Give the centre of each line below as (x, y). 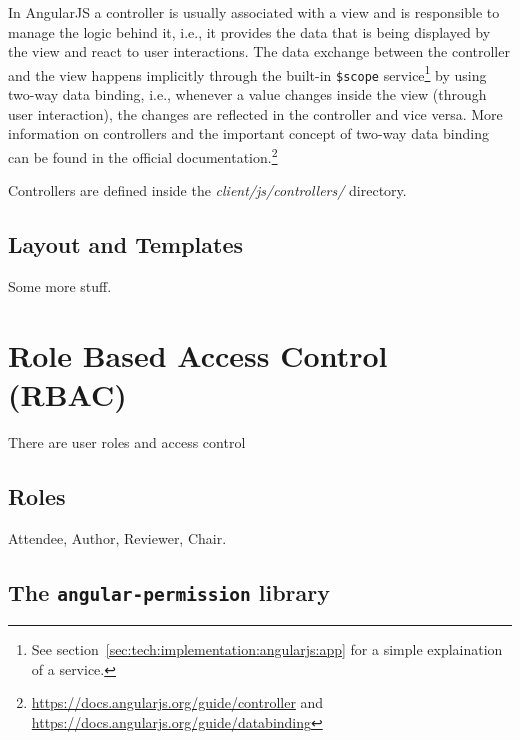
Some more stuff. (60, 285)
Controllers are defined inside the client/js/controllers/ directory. (207, 190)
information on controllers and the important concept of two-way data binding (248, 133)
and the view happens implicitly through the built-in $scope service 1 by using (247, 73)
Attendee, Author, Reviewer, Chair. (117, 537)
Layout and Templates (126, 244)
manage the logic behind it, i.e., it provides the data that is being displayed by (249, 31)
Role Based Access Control (198, 354)
